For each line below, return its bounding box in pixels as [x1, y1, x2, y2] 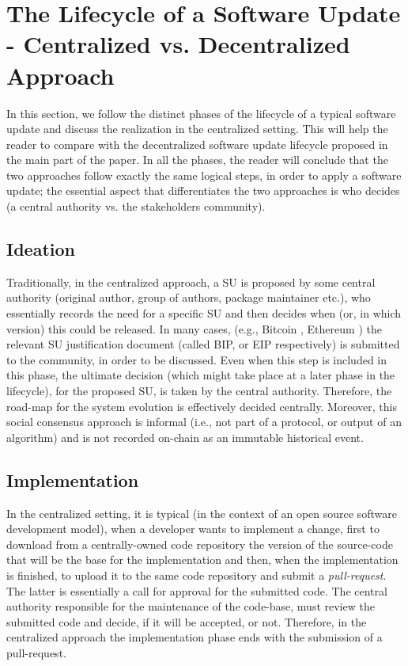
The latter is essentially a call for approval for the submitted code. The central [6, 582, 387, 599]
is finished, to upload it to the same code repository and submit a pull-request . [6, 566, 387, 583]
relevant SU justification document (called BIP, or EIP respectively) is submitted [6, 336, 400, 352]
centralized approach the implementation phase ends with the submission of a [6, 629, 383, 645]
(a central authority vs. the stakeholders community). [6, 198, 266, 215]
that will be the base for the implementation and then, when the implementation [6, 551, 399, 568]
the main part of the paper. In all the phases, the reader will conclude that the [6, 151, 388, 168]
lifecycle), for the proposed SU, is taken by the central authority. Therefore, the [6, 382, 392, 399]
